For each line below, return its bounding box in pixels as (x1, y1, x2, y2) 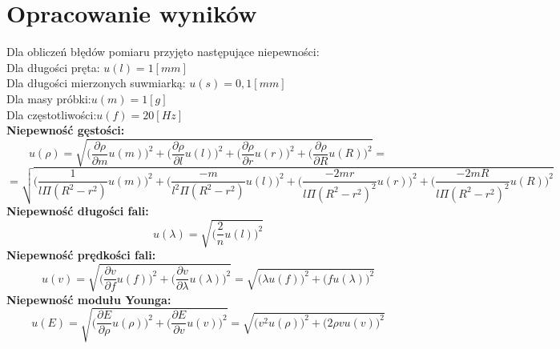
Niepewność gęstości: (6, 122, 125, 138)
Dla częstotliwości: (6, 106, 97, 122)
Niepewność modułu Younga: (6, 291, 171, 307)
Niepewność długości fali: (6, 203, 149, 219)
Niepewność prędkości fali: (6, 247, 156, 263)
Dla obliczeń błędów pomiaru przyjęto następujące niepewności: (6, 43, 320, 60)
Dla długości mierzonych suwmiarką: (6, 74, 186, 91)
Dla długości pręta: (6, 58, 100, 75)
